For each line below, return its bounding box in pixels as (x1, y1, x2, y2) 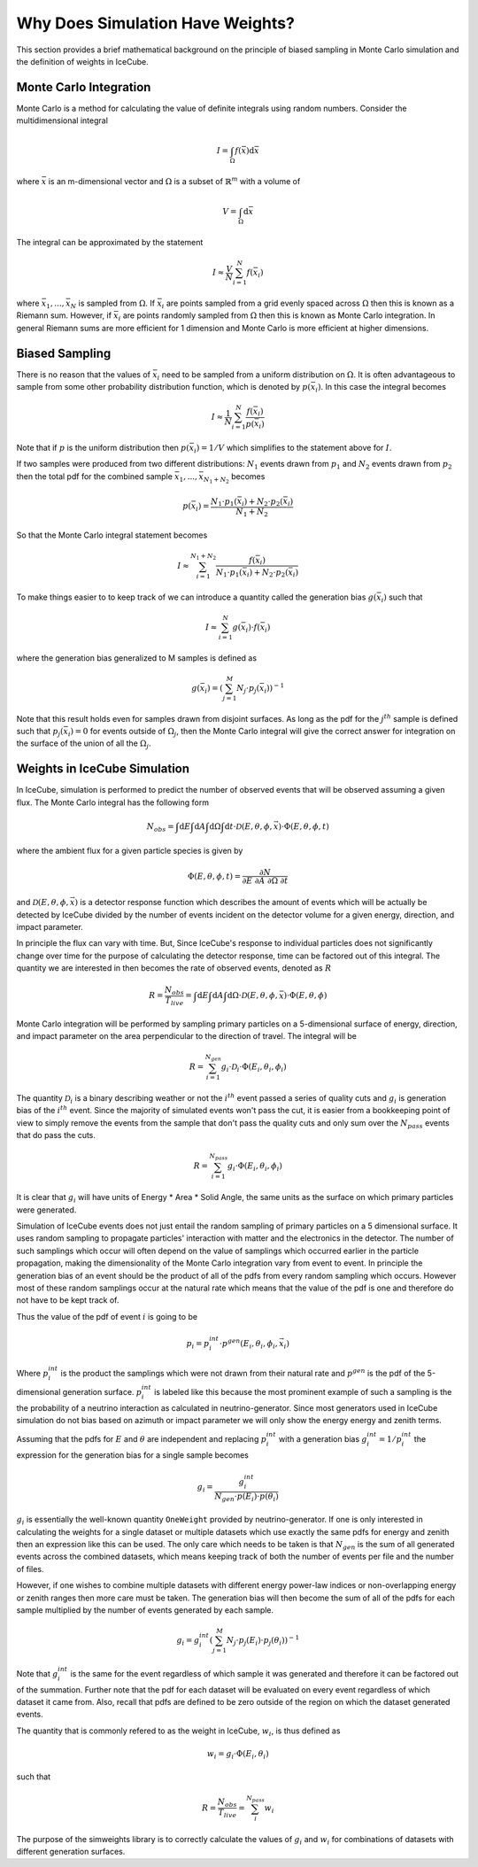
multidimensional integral (16, 115, 108, 126)
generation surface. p (62, 1386, 143, 1397)
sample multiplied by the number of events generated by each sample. (16, 1605, 274, 1615)
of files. (16, 1563, 44, 1574)
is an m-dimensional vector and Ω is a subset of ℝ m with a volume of (48, 175, 301, 187)
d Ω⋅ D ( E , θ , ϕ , (227, 990, 278, 1001)
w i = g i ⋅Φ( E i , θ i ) (206, 1748, 269, 1761)
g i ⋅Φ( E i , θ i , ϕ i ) (227, 1161, 283, 1174)
